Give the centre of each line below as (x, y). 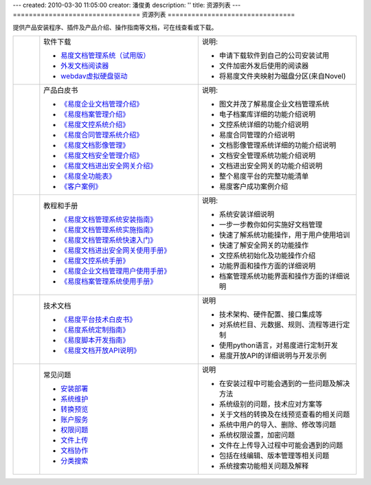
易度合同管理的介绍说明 (257, 135)
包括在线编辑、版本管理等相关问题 (274, 455)
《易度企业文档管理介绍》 (102, 104)
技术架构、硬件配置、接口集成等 (271, 315)
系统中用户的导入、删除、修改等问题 (278, 425)
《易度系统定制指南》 (95, 330)
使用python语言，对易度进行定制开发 (278, 346)
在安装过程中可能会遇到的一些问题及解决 (284, 383)
